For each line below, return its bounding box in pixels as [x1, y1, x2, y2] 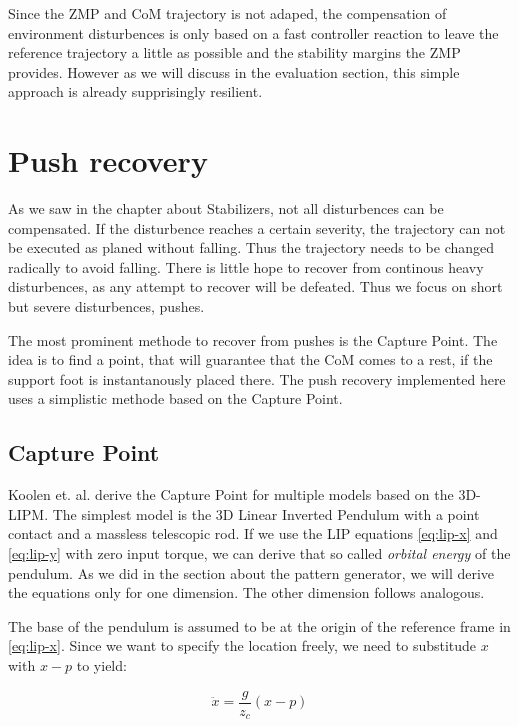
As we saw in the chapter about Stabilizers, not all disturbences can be [8, 198, 444, 219]
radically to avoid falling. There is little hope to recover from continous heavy [8, 256, 484, 277]
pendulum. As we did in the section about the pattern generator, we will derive [8, 562, 495, 583]
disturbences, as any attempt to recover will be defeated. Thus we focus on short [8, 276, 503, 297]
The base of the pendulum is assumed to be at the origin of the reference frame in [8, 615, 511, 636]
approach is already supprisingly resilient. [8, 81, 263, 102]
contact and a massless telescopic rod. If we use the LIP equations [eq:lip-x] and [8, 523, 498, 544]
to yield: [76, 654, 127, 675]
